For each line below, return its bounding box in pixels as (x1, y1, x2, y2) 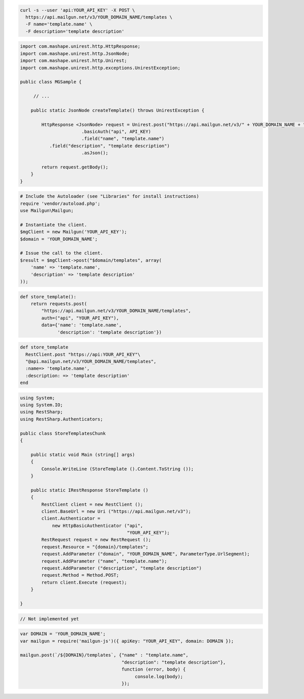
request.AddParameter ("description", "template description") (41, 566, 202, 571)
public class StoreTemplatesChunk (20, 430, 106, 436)
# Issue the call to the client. (20, 250, 103, 256)
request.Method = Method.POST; (41, 572, 119, 578)
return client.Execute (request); (41, 579, 127, 585)
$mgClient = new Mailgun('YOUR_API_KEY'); (20, 229, 127, 235)
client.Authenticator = (41, 515, 101, 521)
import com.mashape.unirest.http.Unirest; (20, 58, 127, 63)
